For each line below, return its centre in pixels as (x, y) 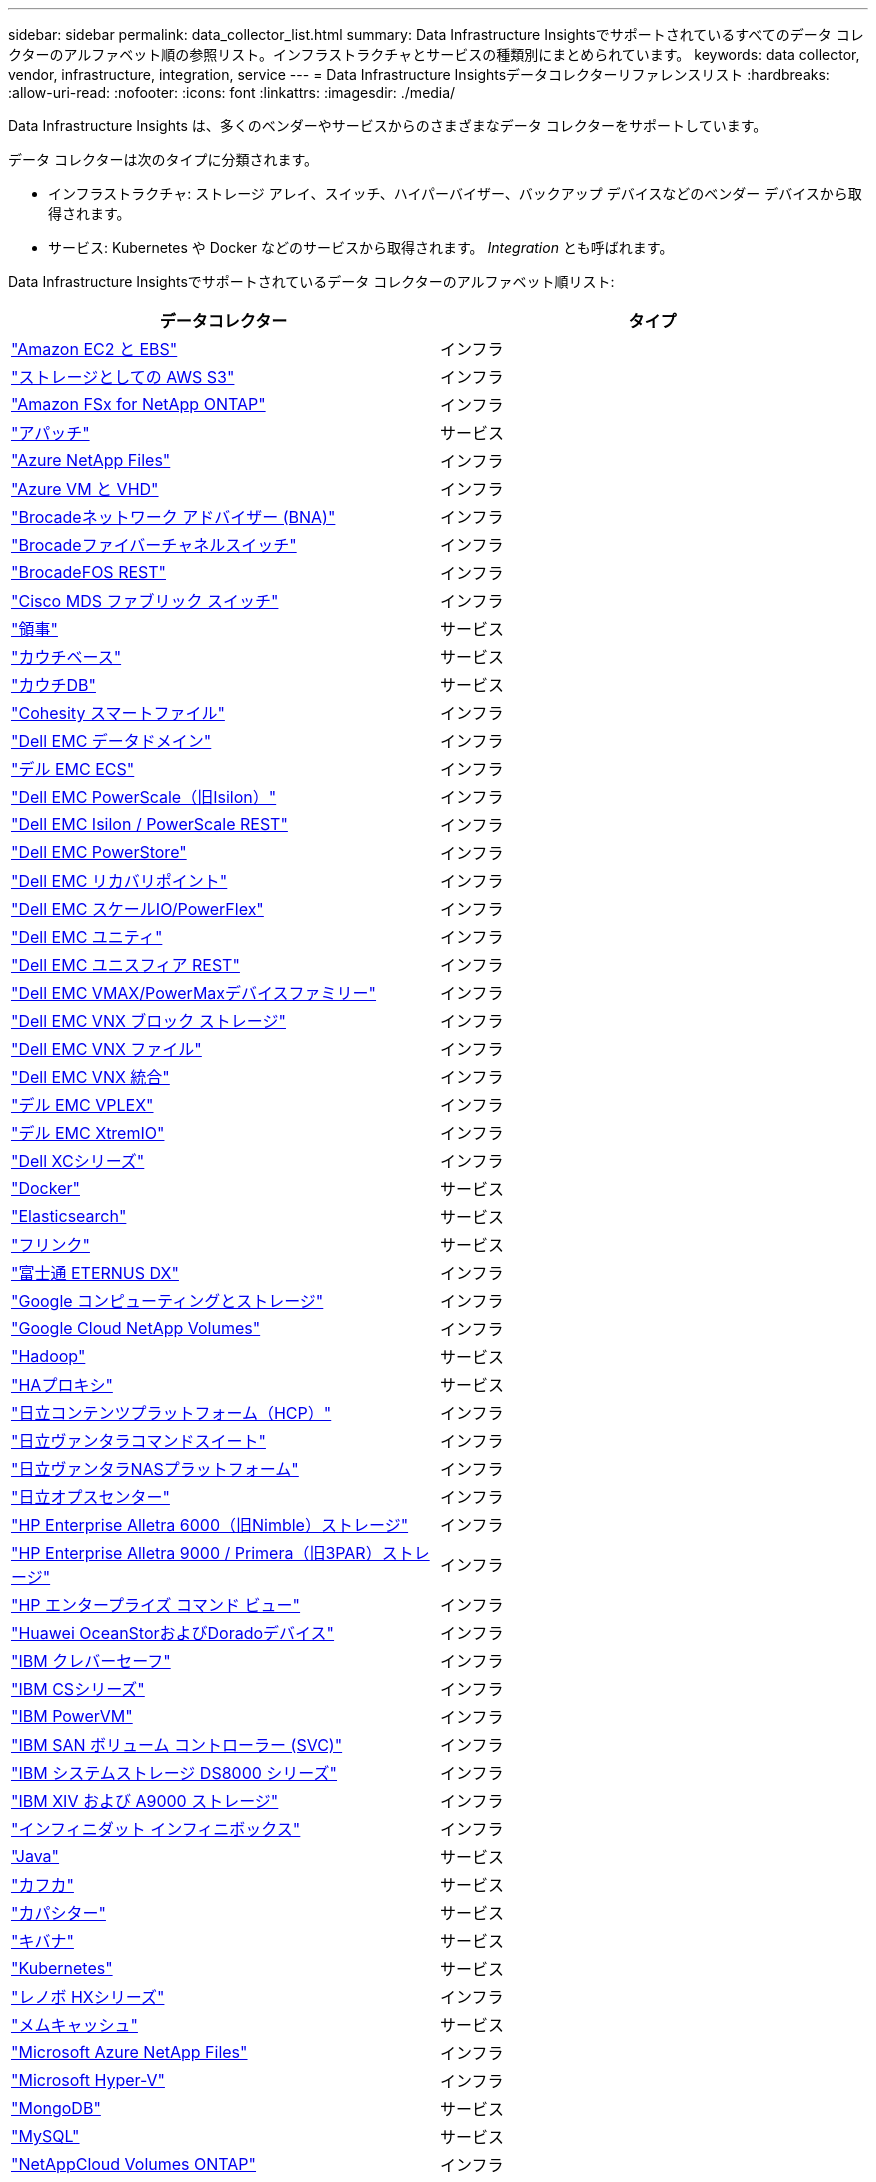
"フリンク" (50, 1245)
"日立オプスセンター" (90, 1497)
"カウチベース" (66, 657)
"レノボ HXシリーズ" (88, 1997)
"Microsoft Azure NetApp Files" (129, 2052)
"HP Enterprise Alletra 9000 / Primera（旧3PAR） (196, 1553)
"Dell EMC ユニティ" (87, 937)
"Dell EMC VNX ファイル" (106, 1049)
